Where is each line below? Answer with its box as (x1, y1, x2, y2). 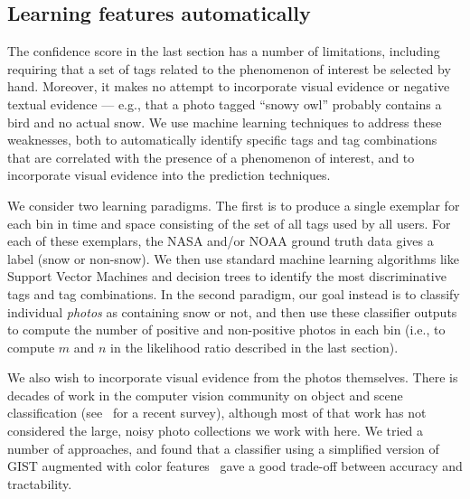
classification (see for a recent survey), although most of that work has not (7, 403, 427, 422)
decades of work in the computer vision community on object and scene (7, 385, 403, 404)
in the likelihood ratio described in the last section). (110, 337, 399, 356)
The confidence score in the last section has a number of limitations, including (7, 42, 440, 61)
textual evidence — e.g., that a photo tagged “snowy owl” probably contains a (7, 94, 442, 113)
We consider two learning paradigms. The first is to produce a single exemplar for (7, 195, 460, 214)
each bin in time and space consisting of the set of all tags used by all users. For (7, 213, 451, 232)
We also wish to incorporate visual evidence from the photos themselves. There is (7, 368, 458, 387)
